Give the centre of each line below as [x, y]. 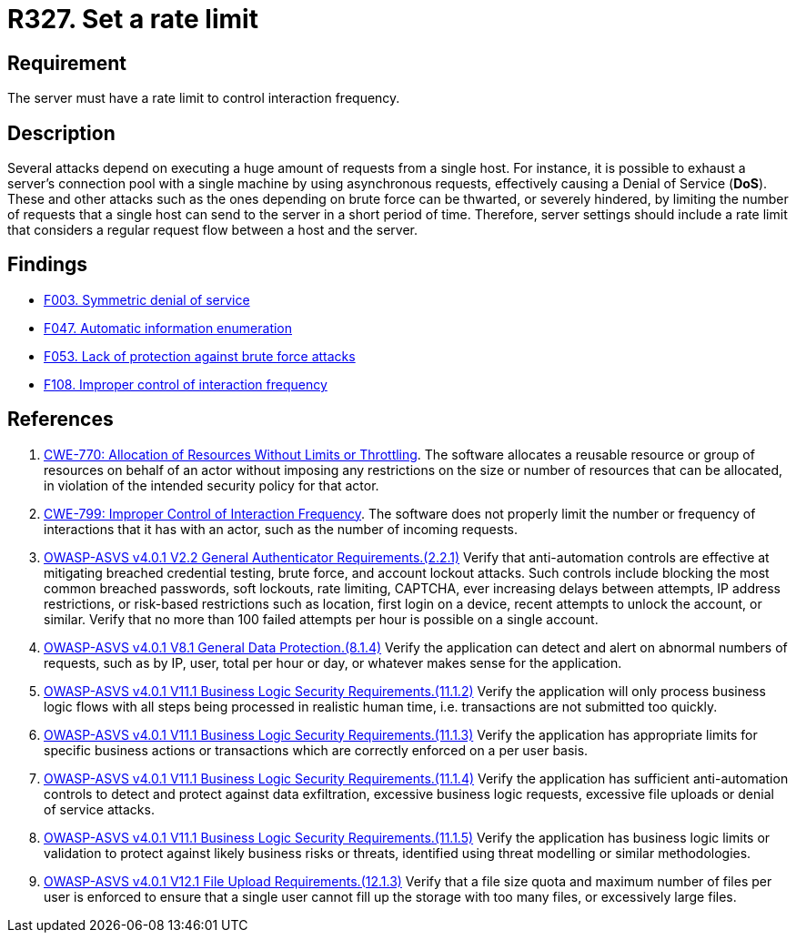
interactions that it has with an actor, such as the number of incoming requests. [281, 529]
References [60, 419]
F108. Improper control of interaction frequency [186, 384]
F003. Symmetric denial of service [147, 299]
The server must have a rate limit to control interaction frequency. [204, 98]
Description [61, 133]
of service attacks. [99, 809]
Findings [48, 265]
